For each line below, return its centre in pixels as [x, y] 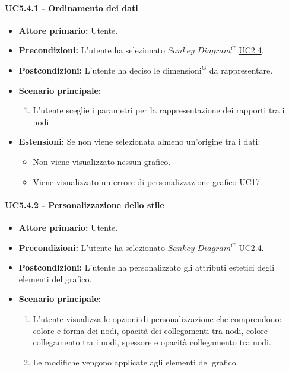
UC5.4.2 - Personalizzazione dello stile [85, 204]
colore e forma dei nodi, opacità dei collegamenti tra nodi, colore [150, 330]
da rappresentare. [241, 70]
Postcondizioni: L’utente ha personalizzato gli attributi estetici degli [147, 267]
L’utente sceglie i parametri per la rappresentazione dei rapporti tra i [159, 110]
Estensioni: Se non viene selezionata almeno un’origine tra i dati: [139, 142]
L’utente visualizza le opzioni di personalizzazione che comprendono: [157, 318]
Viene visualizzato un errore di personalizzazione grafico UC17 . [147, 181]
